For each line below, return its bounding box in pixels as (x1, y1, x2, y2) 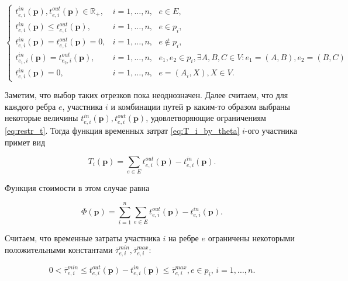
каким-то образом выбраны (194, 100, 290, 112)
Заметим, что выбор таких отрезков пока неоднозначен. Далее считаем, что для (5, 89, 288, 101)
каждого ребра (5, 100, 56, 112)
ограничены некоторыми (208, 231, 295, 244)
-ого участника (244, 124, 297, 137)
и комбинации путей (111, 100, 184, 112)
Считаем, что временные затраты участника (5, 231, 160, 244)
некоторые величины (5, 112, 78, 124)
